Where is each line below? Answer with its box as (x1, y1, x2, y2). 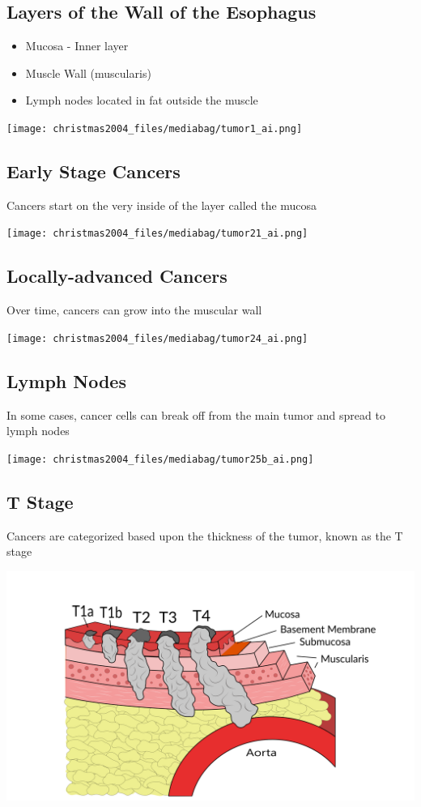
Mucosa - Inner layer (25, 37, 129, 54)
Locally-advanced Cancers (6, 263, 228, 288)
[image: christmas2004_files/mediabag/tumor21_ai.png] (6, 228, 308, 240)
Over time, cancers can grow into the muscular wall (6, 301, 262, 318)
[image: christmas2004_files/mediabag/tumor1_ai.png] (6, 122, 303, 134)
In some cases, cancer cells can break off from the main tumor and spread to (6, 406, 385, 423)
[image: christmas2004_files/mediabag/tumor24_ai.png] (6, 332, 308, 344)
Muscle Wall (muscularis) (25, 64, 151, 81)
